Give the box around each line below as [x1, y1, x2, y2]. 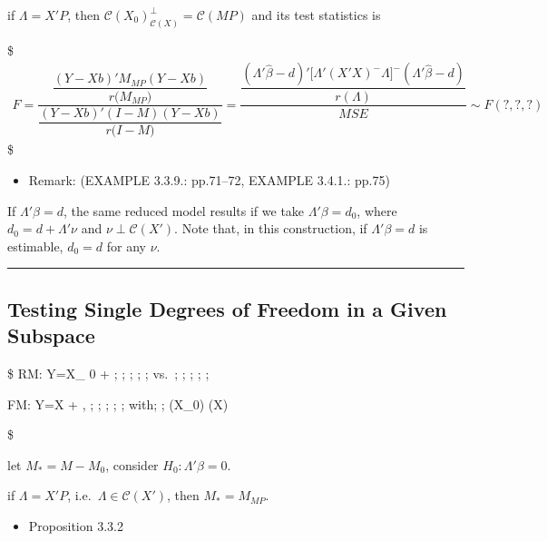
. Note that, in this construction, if [174, 219, 367, 238]
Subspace [7, 321, 95, 349]
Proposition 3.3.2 [28, 516, 123, 535]
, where [357, 201, 397, 220]
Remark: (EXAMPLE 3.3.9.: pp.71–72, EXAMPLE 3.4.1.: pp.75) [28, 171, 390, 190]
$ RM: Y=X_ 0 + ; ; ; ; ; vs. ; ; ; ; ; [7, 364, 210, 383]
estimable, [7, 236, 63, 255]
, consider [105, 455, 159, 474]
